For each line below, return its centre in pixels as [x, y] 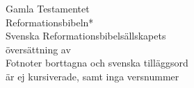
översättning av [38, 49]
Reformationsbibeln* [50, 22]
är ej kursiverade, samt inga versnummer [92, 76]
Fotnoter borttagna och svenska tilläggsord [97, 63]
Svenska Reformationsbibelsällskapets [86, 36]
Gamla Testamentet [48, 8]
